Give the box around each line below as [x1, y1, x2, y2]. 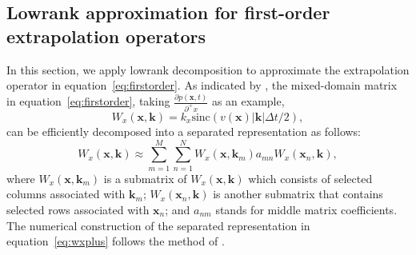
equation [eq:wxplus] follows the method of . [6, 233, 225, 249]
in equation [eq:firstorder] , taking [6, 93, 170, 110]
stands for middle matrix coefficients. [215, 201, 398, 217]
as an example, [211, 93, 285, 110]
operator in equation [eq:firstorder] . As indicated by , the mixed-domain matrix [6, 77, 398, 94]
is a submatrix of [103, 169, 187, 186]
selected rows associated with [6, 201, 150, 217]
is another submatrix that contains [213, 185, 383, 202]
